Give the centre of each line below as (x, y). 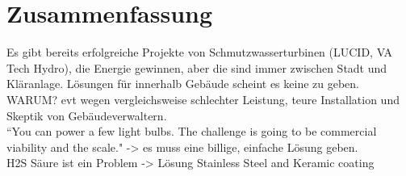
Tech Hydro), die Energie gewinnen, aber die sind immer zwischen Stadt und (197, 67)
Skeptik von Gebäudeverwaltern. (87, 115)
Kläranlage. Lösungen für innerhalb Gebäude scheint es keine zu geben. (183, 84)
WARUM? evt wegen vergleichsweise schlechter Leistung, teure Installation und (203, 99)
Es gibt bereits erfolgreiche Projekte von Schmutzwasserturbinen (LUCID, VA (200, 52)
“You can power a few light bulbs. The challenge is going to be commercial (192, 131)
